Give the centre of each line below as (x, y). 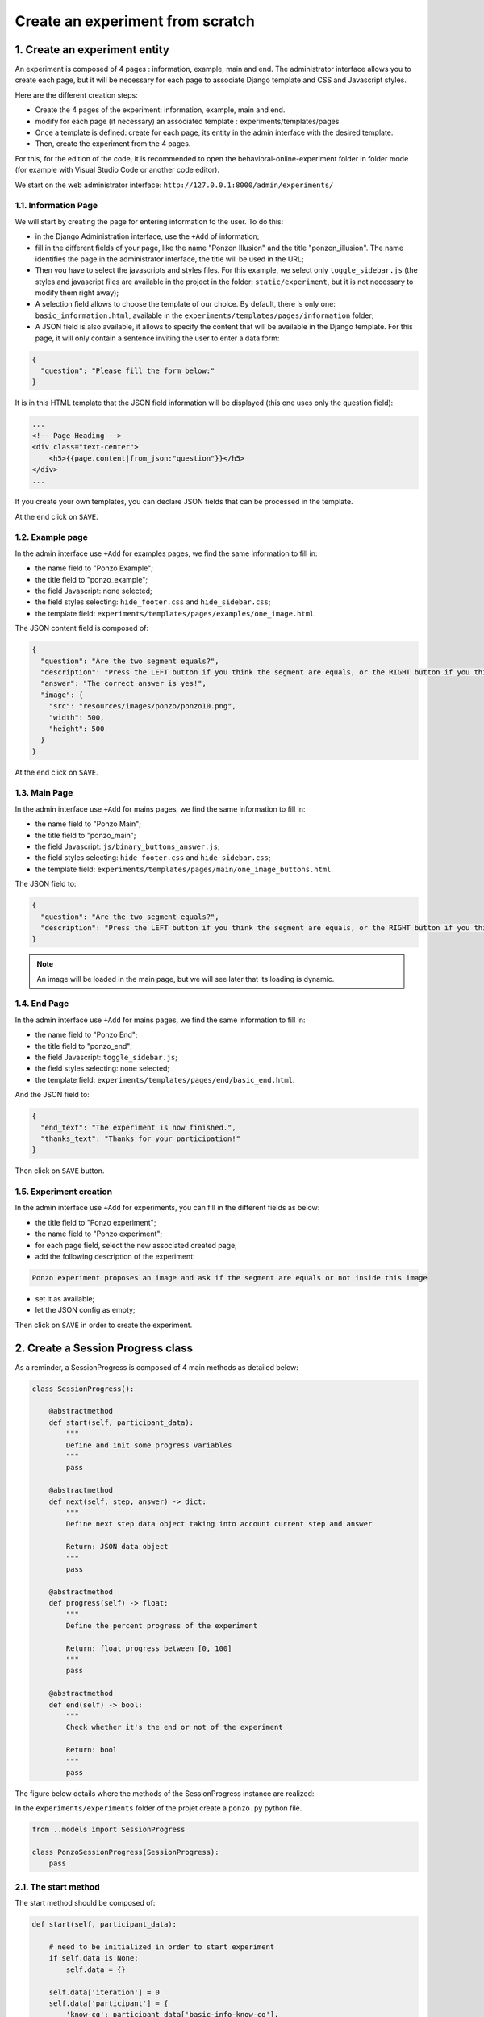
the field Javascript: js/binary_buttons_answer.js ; (128, 846)
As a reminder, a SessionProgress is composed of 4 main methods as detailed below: (156, 1367)
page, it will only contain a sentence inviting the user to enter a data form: (157, 338)
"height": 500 (77, 729)
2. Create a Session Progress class (104, 1348)
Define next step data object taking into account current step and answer (219, 1524)
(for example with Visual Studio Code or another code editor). (117, 170)
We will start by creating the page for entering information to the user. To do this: (149, 221)
